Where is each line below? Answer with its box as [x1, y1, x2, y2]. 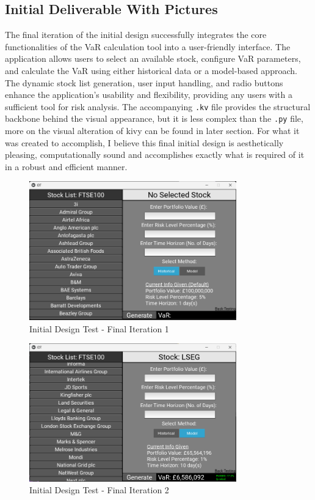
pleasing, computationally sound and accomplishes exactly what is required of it [5, 148, 305, 161]
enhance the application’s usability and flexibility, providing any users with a [5, 88, 293, 101]
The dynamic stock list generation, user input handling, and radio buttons [5, 76, 283, 89]
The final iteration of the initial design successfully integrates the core [5, 28, 267, 41]
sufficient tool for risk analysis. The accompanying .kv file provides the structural [5, 100, 311, 113]
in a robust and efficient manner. [5, 160, 128, 173]
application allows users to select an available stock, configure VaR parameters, [5, 52, 301, 65]
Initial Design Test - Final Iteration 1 [29, 322, 169, 335]
